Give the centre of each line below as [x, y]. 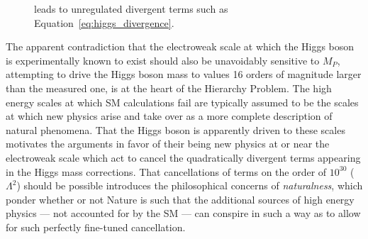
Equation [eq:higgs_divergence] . [104, 22]
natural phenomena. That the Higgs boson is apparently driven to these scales [175, 129]
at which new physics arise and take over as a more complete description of [169, 116]
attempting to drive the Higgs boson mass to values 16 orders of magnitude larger [184, 74]
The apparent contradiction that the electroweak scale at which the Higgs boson [180, 46]
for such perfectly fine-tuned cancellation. [96, 227]
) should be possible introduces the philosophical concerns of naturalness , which [190, 185]
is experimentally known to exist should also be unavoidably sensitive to [163, 60]
